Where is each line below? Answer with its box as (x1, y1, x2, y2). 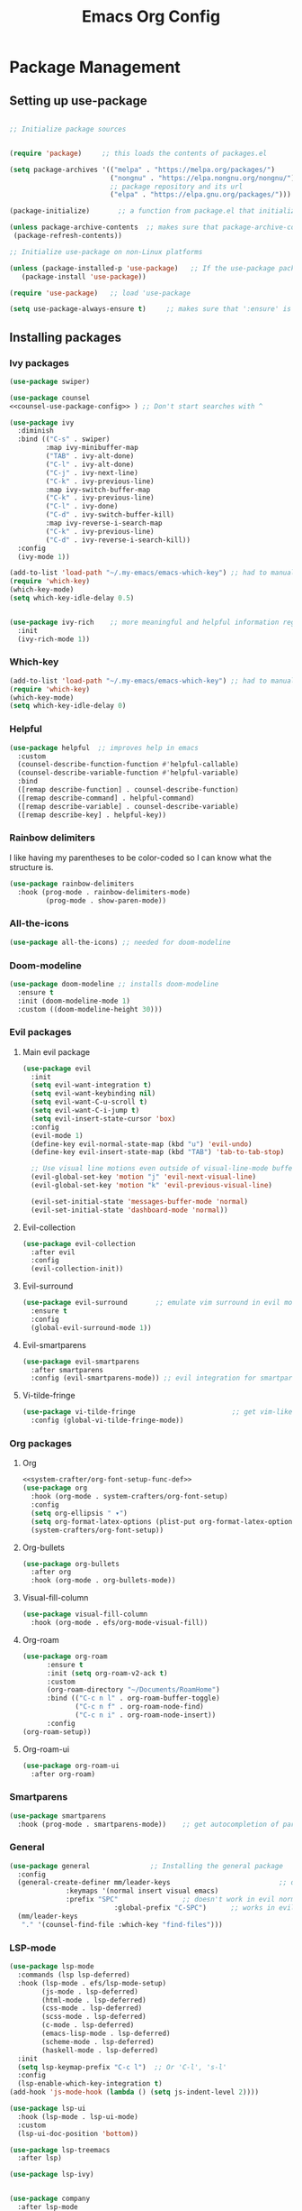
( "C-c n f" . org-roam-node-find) (75, 1702, 204, 1711)
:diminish (17, 427, 54, 436)
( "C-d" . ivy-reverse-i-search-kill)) (45, 535, 191, 545)
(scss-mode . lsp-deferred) (41, 2013, 147, 2022)
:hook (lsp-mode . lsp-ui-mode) (17, 2112, 139, 2121)
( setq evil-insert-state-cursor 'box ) (31, 1114, 176, 1124)
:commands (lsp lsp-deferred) (17, 1970, 130, 1979)
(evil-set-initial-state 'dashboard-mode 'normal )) (31, 1206, 228, 1215)
